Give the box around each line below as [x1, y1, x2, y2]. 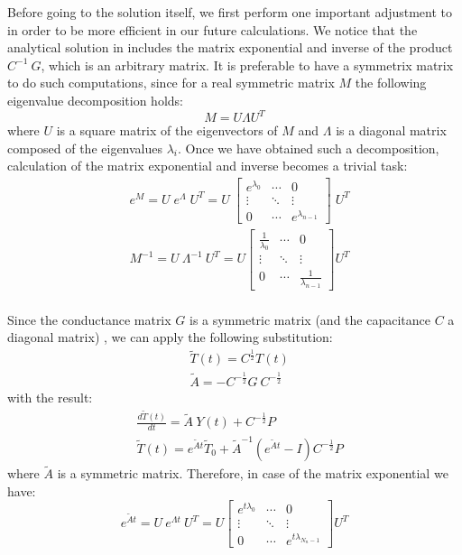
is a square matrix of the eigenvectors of [56, 121, 278, 140]
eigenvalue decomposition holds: [7, 90, 183, 109]
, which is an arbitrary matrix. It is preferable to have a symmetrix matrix [41, 55, 454, 74]
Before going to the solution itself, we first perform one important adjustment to [7, 3, 453, 21]
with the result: [7, 387, 93, 406]
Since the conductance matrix [7, 310, 171, 328]
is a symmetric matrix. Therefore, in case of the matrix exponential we [57, 464, 448, 483]
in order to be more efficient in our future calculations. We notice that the [7, 20, 418, 39]
